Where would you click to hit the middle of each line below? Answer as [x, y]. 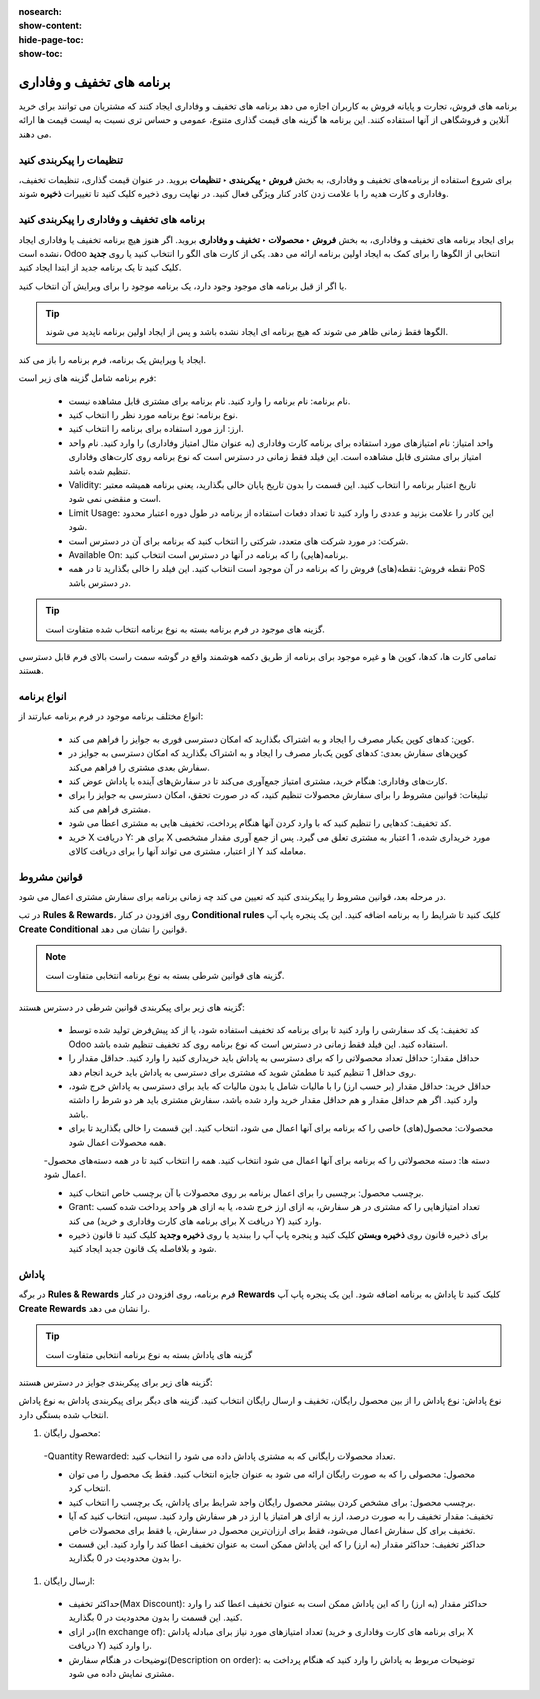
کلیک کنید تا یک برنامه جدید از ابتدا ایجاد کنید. [100, 267]
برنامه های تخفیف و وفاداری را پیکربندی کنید [111, 220]
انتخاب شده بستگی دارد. [63, 1414]
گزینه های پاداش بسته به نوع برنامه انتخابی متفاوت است [149, 1354]
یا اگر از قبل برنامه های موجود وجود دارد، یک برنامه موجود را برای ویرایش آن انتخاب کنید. [182, 286]
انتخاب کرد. [90, 1488]
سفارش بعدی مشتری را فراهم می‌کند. [139, 767]
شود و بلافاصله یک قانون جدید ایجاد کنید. [142, 1249]
